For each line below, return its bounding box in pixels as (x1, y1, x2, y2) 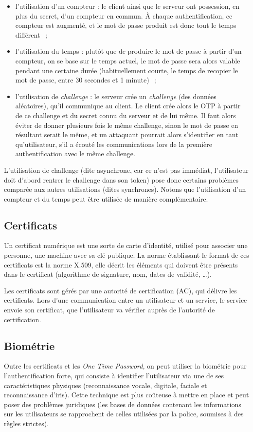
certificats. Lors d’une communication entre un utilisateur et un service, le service (4, 295, 247, 305)
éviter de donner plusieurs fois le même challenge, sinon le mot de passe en (15, 120, 238, 130)
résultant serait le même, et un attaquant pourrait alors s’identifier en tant (15, 129, 238, 140)
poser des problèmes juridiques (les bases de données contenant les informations (4, 399, 241, 409)
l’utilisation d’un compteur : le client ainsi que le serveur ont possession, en (15, 1, 240, 11)
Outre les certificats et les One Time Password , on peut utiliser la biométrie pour (4, 361, 247, 371)
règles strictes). (4, 418, 49, 428)
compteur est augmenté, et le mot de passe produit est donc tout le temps (15, 20, 236, 30)
